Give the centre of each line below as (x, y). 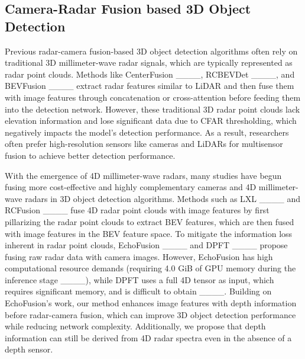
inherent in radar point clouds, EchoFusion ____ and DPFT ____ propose (146, 245)
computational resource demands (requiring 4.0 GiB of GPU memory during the (150, 268)
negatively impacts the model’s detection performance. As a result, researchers (147, 132)
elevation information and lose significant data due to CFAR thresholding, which (151, 121)
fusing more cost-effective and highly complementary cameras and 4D (131, 187)
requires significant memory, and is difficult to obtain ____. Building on (138, 291)
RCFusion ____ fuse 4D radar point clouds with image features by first (137, 210)
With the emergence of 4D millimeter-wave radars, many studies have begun (143, 175)
